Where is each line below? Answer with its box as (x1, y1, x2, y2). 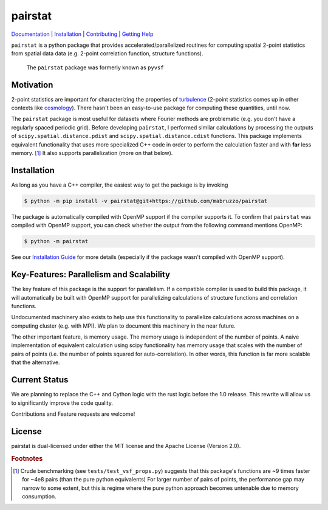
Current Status (11, 374, 69, 385)
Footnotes (11, 454, 43, 463)
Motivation (11, 80, 53, 90)
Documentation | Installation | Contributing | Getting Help (11, 30, 154, 38)
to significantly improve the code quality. (11, 399, 114, 407)
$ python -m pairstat (24, 238, 89, 245)
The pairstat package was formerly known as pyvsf (26, 64, 164, 71)
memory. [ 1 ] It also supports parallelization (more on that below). (11, 149, 173, 156)
